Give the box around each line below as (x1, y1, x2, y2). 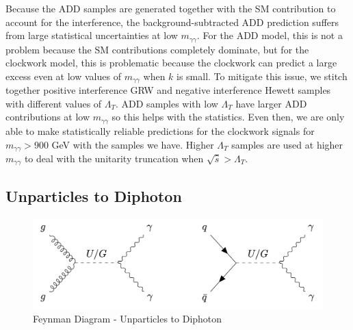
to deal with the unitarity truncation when (24, 151, 204, 165)
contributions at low (5, 110, 90, 124)
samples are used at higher (231, 137, 343, 151)
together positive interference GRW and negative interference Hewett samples (5, 83, 331, 97)
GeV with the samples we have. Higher (51, 137, 214, 151)
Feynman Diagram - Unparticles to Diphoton (33, 312, 222, 326)
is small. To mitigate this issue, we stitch (176, 68, 348, 83)
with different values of (5, 96, 102, 110)
